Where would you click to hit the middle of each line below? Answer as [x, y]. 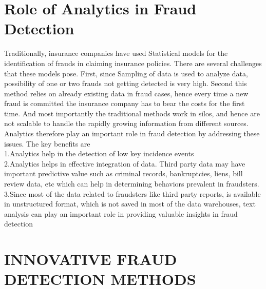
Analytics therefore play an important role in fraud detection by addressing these [132, 133]
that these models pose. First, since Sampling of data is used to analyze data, [126, 73]
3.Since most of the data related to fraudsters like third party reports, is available [132, 193]
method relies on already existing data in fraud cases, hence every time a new [126, 93]
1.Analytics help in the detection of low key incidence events [99, 153]
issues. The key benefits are [47, 143]
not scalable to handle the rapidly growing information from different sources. [126, 123]
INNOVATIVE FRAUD [91, 259]
